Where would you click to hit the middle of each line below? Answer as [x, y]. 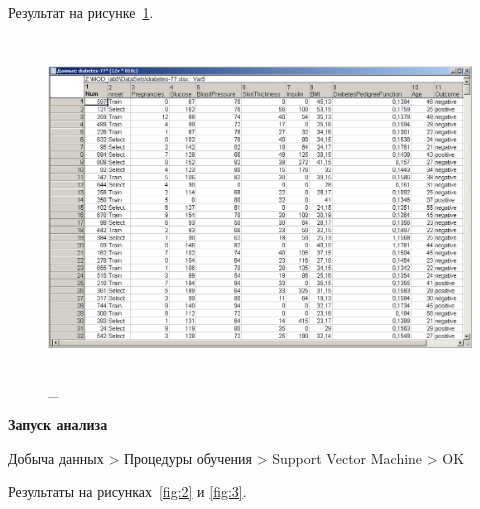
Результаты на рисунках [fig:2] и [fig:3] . [127, 491]
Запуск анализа [58, 423]
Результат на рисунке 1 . [81, 12]
